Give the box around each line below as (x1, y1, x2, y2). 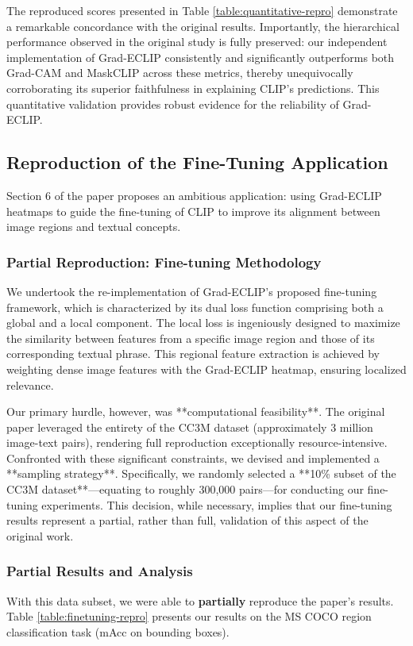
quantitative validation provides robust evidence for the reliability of (6, 95, 339, 112)
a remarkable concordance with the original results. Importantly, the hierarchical (6, 17, 399, 34)
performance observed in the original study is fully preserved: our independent (6, 33, 388, 50)
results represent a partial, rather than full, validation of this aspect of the (6, 512, 369, 529)
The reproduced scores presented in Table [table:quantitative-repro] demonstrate (6, 2, 398, 18)
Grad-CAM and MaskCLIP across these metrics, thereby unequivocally (6, 64, 353, 81)
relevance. (6, 376, 54, 393)
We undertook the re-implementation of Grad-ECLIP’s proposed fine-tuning (6, 283, 377, 299)
